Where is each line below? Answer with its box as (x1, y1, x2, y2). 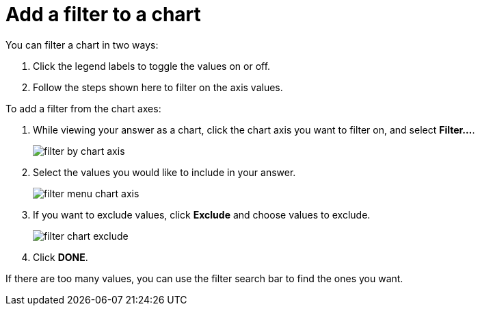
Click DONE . (33, 251, 88, 263)
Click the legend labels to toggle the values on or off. (33, 60, 271, 72)
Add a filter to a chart (5, 3, 201, 26)
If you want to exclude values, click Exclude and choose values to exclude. (33, 208, 371, 221)
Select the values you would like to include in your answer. (33, 166, 296, 178)
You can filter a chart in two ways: (5, 38, 159, 51)
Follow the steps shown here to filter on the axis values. (33, 81, 283, 93)
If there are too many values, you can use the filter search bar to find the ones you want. (5, 272, 403, 284)
